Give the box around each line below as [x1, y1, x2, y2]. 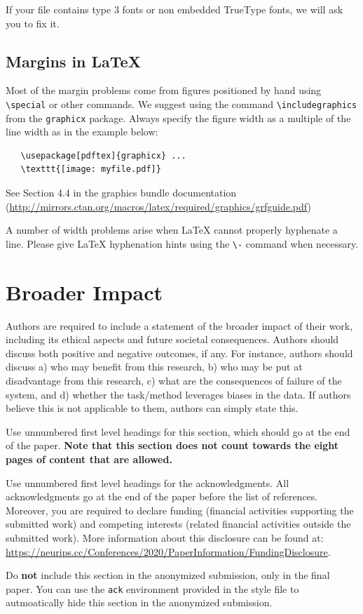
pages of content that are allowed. [6, 451, 172, 466]
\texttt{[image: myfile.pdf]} [20, 164, 161, 175]
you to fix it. [6, 15, 60, 30]
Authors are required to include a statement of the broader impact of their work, [6, 318, 353, 333]
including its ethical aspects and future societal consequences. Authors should [6, 332, 339, 347]
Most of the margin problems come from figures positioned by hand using [6, 83, 322, 98]
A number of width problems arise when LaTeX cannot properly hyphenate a [6, 222, 338, 237]
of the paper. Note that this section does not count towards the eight [6, 438, 339, 453]
